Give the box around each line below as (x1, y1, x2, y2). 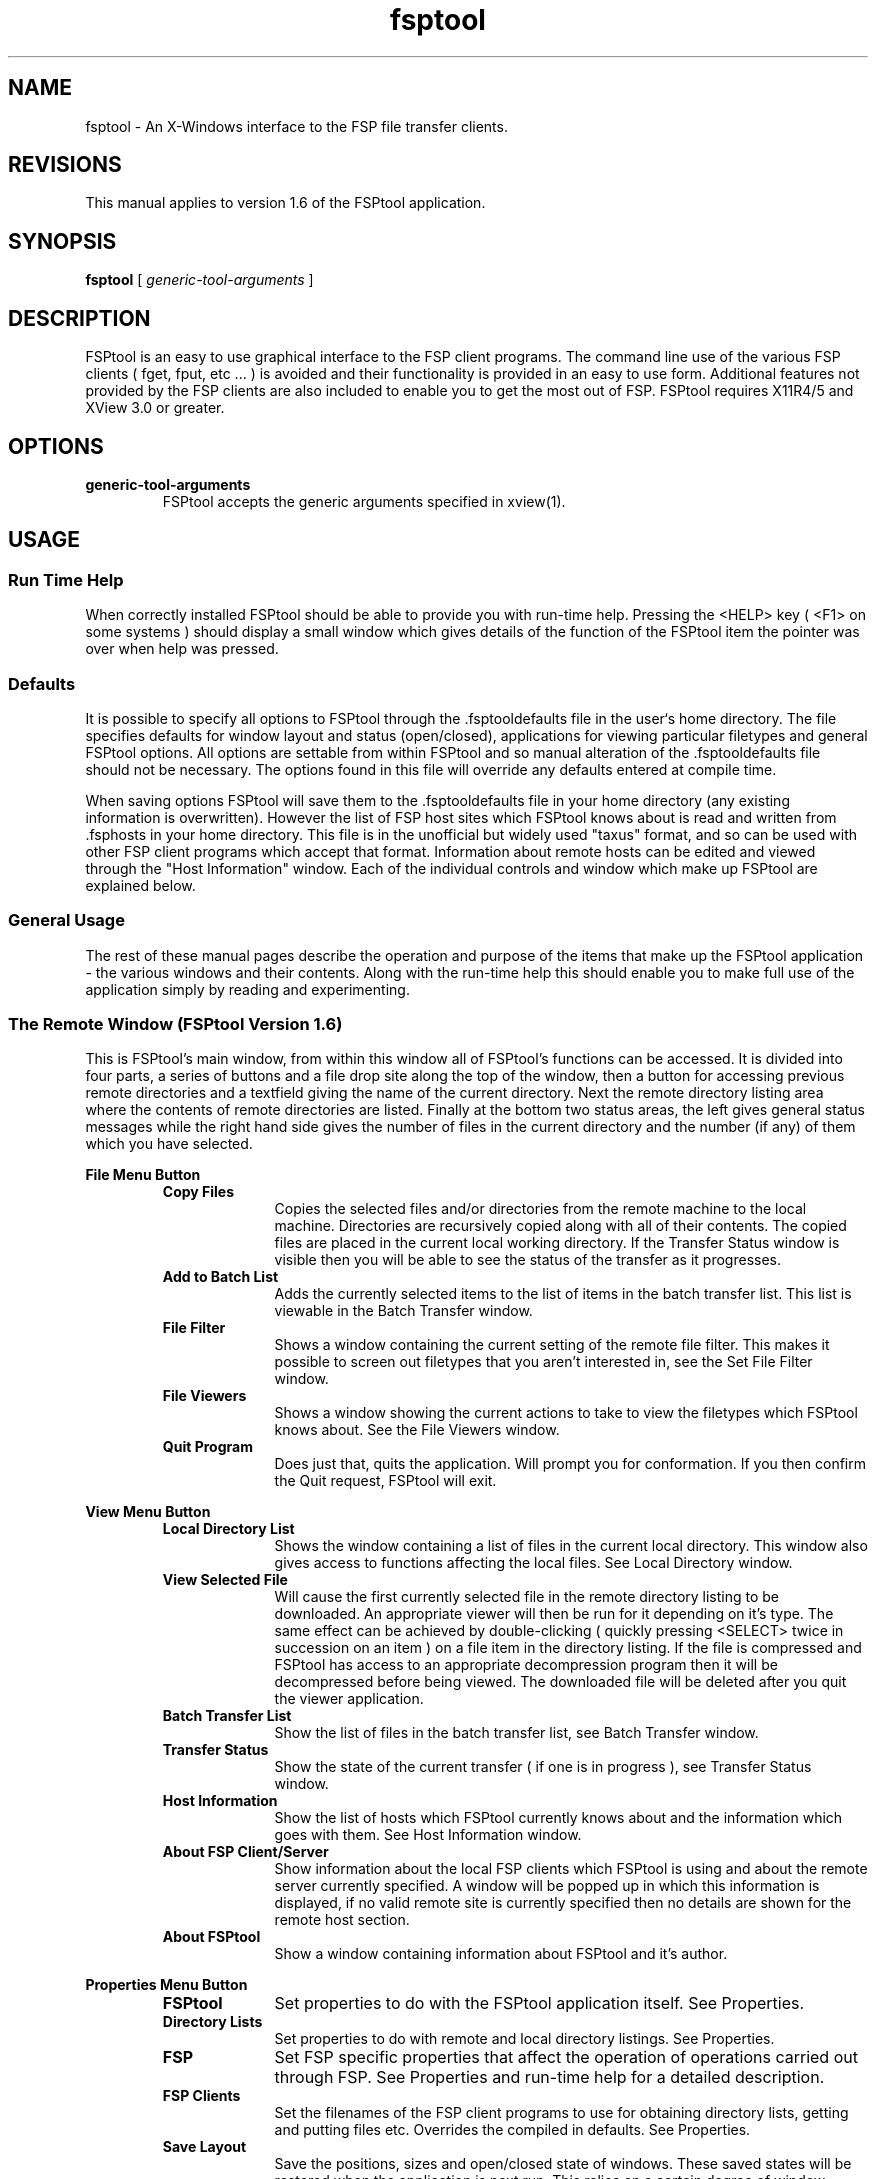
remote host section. (274, 1911, 410, 1929)
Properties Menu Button (85, 1976, 248, 1994)
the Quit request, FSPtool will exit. (274, 1472, 497, 1490)
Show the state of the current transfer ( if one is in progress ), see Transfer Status (274, 1758, 812, 1776)
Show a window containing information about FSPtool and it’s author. (274, 1945, 728, 1963)
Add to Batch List (162, 1268, 279, 1286)
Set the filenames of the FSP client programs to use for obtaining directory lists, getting (274, 2104, 849, 2122)
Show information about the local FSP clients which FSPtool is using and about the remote (274, 1860, 868, 1878)
